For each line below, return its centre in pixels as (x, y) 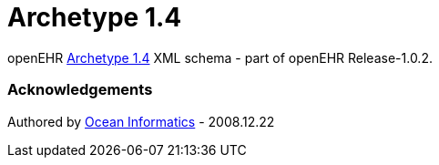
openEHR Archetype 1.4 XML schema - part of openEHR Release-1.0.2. (220, 57)
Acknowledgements (80, 90)
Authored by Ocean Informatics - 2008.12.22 (141, 121)
